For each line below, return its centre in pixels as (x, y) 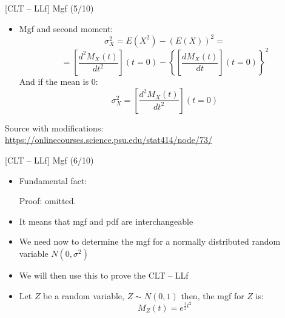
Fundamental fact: (53, 180)
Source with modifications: (54, 128)
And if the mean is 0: (59, 81)
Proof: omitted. (48, 201)
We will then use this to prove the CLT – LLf (104, 275)
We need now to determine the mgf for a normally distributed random (150, 241)
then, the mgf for (213, 295)
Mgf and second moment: (66, 28)
